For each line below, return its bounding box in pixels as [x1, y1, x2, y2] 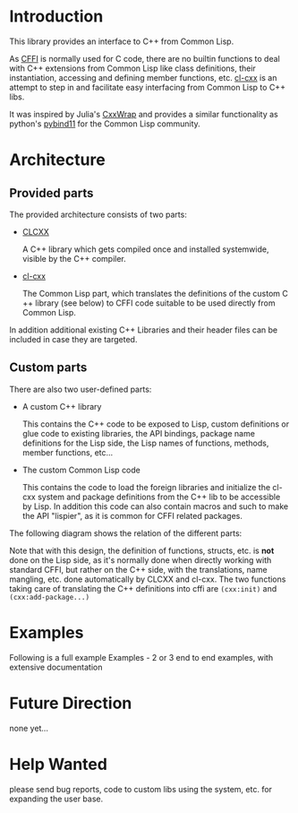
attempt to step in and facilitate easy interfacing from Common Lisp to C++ [9, 82, 286, 92]
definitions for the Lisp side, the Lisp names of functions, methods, [21, 437, 269, 448]
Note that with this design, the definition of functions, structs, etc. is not [9, 545, 275, 556]
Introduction [9, 6, 104, 27]
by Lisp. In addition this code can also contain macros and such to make [21, 500, 289, 512]
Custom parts [9, 360, 88, 376]
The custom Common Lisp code [21, 464, 141, 475]
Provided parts [9, 186, 94, 201]
